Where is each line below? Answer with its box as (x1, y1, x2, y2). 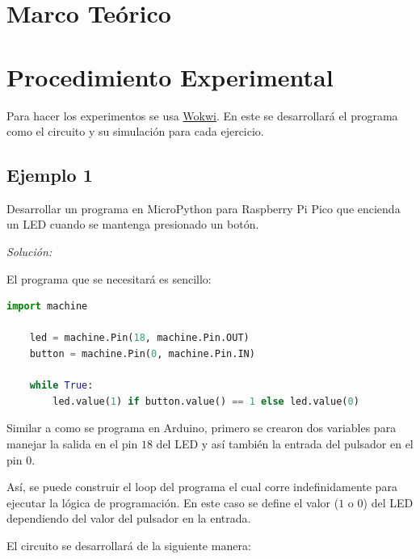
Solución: (6, 243, 52, 260)
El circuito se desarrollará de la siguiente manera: (6, 536, 251, 553)
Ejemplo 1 (6, 162, 93, 187)
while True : (29, 380, 94, 392)
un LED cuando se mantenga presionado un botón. (6, 216, 259, 233)
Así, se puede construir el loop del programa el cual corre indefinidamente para (6, 478, 397, 495)
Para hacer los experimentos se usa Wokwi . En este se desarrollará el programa (6, 107, 398, 124)
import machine (6, 301, 88, 313)
